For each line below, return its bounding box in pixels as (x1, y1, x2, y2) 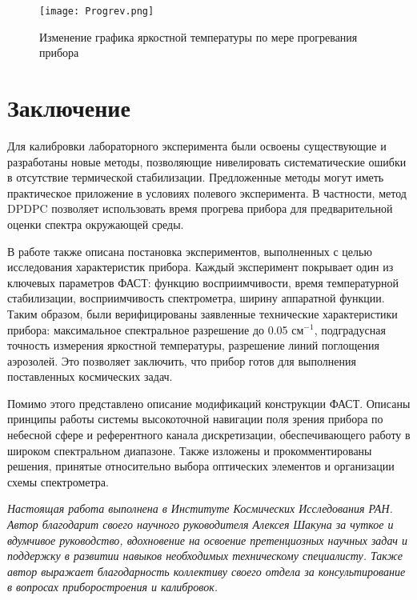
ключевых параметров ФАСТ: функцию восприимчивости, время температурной (7, 274, 399, 290)
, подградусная (314, 321, 386, 338)
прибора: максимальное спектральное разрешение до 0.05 (7, 321, 288, 338)
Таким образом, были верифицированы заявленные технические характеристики (7, 305, 398, 322)
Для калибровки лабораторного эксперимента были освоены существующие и (7, 137, 387, 154)
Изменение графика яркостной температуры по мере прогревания (39, 28, 358, 45)
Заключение (7, 91, 130, 124)
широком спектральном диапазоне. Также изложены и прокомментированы (7, 442, 372, 458)
